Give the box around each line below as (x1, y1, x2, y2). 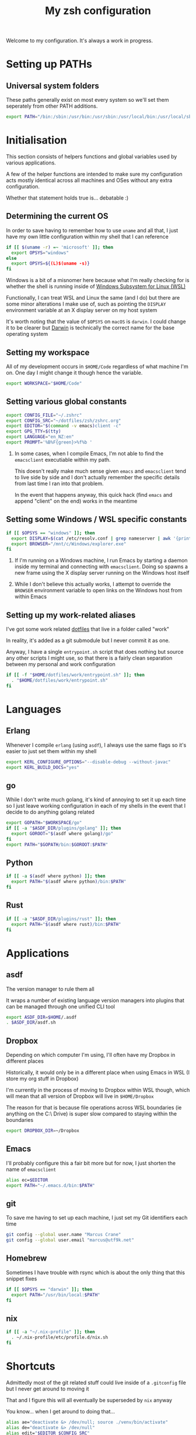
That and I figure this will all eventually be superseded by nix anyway (6, 1396, 173, 1403)
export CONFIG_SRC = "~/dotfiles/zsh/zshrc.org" (6, 417, 121, 424)
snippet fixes (6, 1275, 37, 1282)
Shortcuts (6, 1360, 55, 1373)
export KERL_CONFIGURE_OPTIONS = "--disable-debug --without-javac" (6, 759, 171, 765)
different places (6, 1058, 44, 1065)
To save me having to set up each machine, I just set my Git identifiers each (6, 1214, 188, 1221)
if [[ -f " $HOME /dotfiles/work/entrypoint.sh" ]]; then (6, 672, 145, 678)
